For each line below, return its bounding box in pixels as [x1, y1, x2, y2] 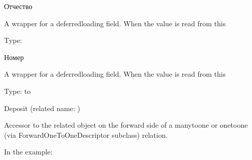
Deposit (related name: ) [4, 102, 80, 113]
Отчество [4, 1, 32, 11]
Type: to [4, 85, 31, 96]
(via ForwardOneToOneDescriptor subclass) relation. [4, 129, 168, 140]
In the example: [4, 146, 53, 157]
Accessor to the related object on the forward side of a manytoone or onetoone [4, 120, 248, 130]
